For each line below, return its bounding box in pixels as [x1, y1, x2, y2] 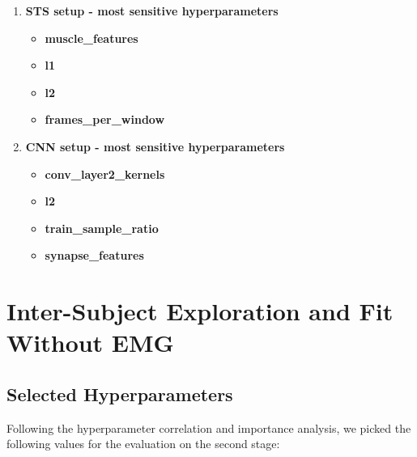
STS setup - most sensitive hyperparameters [25, 2, 279, 19]
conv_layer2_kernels [45, 165, 165, 182]
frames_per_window [45, 111, 165, 128]
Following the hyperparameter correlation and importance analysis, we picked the [6, 419, 411, 436]
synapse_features [45, 247, 144, 264]
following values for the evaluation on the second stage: [6, 435, 280, 452]
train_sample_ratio [45, 219, 159, 236]
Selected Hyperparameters [6, 381, 233, 406]
